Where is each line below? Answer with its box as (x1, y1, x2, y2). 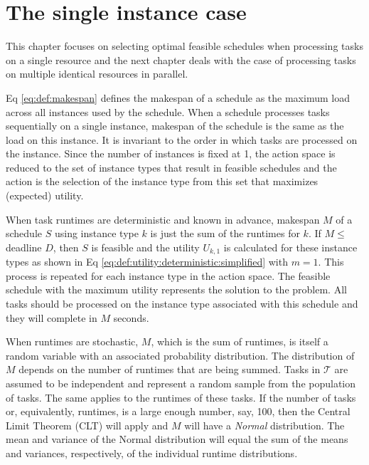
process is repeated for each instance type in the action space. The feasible (6, 268, 331, 283)
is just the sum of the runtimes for (150, 226, 300, 241)
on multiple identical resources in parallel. (6, 66, 188, 81)
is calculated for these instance (223, 239, 358, 254)
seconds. (113, 310, 149, 325)
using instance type (54, 226, 139, 241)
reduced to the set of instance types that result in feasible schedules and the (6, 160, 337, 174)
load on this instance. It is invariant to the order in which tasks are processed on (6, 132, 358, 147)
